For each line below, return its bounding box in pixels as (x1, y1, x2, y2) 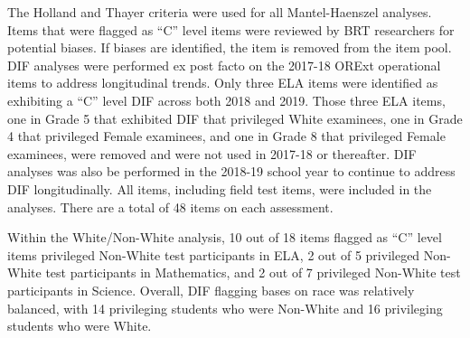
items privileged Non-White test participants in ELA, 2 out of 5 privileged (7, 245, 420, 264)
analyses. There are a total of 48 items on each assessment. (7, 197, 334, 216)
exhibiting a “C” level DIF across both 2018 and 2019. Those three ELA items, (7, 90, 446, 109)
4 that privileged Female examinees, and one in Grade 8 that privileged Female (7, 127, 446, 146)
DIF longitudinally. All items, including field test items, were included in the (7, 179, 432, 198)
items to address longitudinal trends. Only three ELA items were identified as (7, 73, 438, 92)
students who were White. (7, 316, 152, 335)
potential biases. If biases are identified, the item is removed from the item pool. (7, 38, 452, 57)
